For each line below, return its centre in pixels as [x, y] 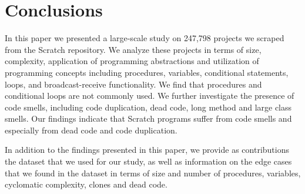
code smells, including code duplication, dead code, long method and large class [148, 107]
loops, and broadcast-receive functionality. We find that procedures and [133, 84]
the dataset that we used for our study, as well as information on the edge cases [148, 161]
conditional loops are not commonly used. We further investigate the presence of [150, 96]
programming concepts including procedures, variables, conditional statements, [147, 72]
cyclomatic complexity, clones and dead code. [86, 184]
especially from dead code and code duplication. [91, 130]
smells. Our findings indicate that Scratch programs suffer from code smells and [148, 118]
